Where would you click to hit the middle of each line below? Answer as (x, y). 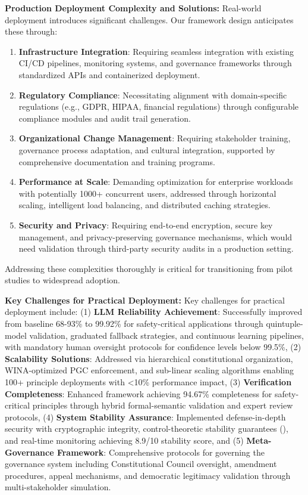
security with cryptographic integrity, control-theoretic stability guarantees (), (147, 429)
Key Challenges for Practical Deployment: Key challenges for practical (145, 300)
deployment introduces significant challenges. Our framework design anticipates (149, 19)
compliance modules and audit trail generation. (105, 118)
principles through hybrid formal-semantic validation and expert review (163, 405)
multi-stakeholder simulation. (58, 487)
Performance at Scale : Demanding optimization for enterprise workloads (156, 182)
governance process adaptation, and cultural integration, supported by (147, 149)
